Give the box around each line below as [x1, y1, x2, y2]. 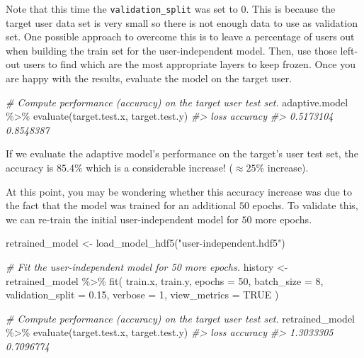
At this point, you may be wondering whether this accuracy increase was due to [6, 184, 352, 198]
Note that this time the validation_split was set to [6, 1, 238, 16]
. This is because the [246, 1, 336, 16]
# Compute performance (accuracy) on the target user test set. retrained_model [6, 311, 355, 325]
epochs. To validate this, [252, 198, 358, 213]
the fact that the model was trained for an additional [6, 198, 237, 213]
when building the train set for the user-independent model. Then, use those [6, 43, 337, 57]
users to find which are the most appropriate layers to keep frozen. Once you [23, 57, 356, 72]
